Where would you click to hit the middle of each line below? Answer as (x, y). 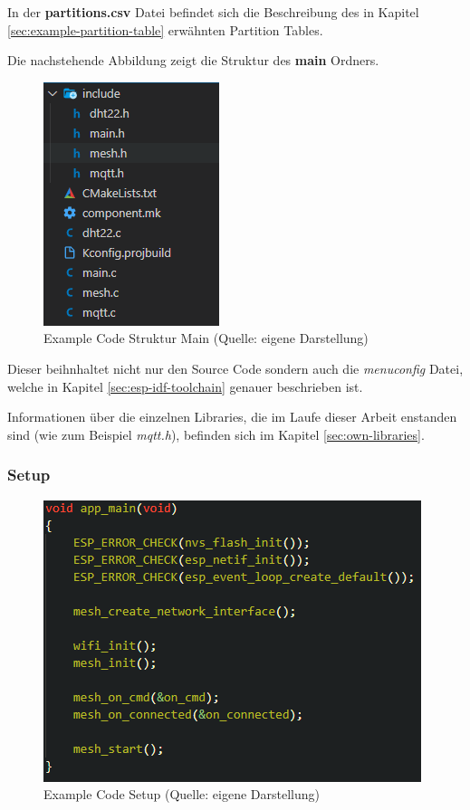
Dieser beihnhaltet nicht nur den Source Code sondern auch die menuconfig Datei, (235, 368)
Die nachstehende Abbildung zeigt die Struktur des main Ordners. (193, 60)
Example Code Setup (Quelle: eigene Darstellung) (182, 794)
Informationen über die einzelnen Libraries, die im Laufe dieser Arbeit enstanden (232, 417)
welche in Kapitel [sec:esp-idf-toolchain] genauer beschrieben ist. (185, 386)
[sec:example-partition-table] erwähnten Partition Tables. (165, 29)
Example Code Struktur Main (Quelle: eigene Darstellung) (206, 338)
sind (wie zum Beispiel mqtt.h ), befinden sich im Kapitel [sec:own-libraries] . (216, 434)
